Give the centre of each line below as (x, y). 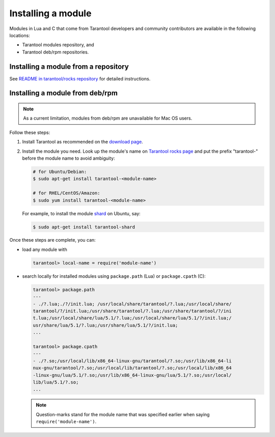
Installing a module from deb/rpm (64, 93)
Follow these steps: (30, 132)
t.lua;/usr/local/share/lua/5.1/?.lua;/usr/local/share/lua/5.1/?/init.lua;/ (132, 318)
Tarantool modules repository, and (58, 45)
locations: (20, 35)
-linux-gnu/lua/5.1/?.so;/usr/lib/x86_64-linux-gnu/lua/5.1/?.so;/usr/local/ (132, 375)
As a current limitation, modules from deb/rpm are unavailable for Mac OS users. (108, 118)
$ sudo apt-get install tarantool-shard (84, 227)
